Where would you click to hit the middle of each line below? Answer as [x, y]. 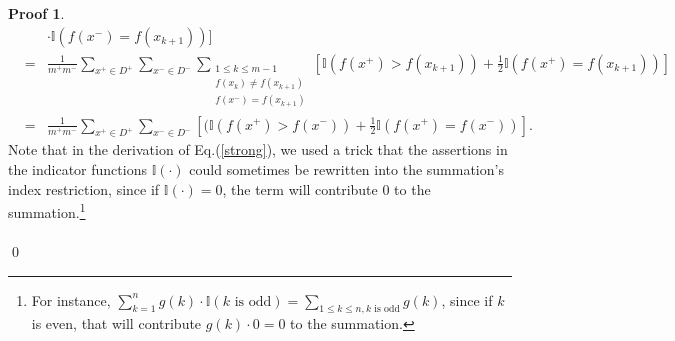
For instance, [71, 299]
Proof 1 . [36, 13]
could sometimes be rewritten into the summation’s [346, 168]
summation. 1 [47, 210]
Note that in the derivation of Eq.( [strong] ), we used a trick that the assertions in [258, 149]
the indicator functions [77, 168]
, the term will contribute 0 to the [326, 188]
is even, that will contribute [116, 323]
